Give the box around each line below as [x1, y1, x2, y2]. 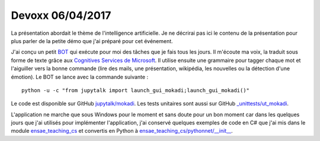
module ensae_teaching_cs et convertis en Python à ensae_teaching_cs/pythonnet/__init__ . [11, 127, 233, 135]
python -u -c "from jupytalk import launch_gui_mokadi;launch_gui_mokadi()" [21, 87, 250, 94]
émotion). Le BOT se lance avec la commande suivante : [11, 73, 148, 80]
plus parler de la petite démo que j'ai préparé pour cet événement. [11, 37, 173, 44]
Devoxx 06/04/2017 [11, 9, 111, 22]
